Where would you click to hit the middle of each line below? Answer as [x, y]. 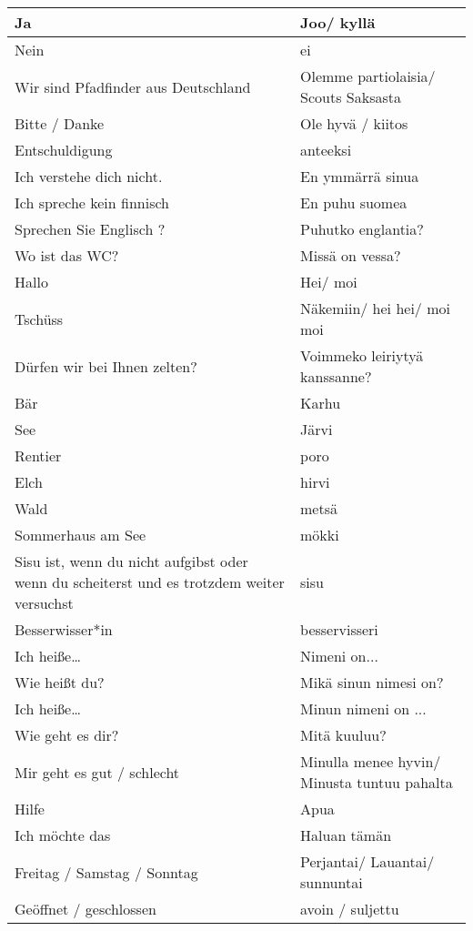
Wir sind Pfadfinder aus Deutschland [133, 86]
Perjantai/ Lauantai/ [367, 861]
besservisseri [339, 629]
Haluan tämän [346, 835]
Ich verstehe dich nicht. [89, 176]
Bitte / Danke [60, 123]
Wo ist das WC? [67, 255]
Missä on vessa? [351, 255]
